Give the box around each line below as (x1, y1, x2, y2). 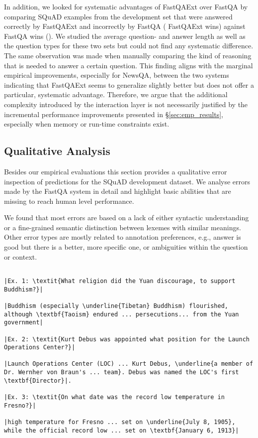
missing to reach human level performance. (4, 195, 134, 206)
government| (4, 319, 43, 326)
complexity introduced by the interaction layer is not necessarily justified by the (4, 99, 248, 109)
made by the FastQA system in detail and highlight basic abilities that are (4, 186, 231, 196)
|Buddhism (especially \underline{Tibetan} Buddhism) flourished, (4, 302, 229, 309)
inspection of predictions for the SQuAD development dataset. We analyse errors (4, 176, 251, 186)
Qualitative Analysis (4, 143, 110, 158)
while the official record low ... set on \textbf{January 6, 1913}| (4, 427, 239, 434)
